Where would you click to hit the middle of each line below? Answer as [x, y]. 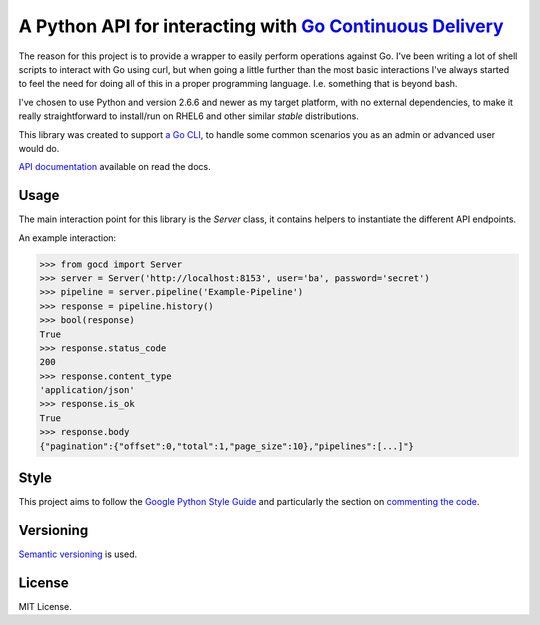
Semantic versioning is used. [78, 554]
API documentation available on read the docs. [115, 167]
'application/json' [87, 390]
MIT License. [45, 606]
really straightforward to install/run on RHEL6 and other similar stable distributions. [188, 116]
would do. [39, 148]
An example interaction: [67, 237]
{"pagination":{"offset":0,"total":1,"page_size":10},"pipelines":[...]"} [227, 446]
